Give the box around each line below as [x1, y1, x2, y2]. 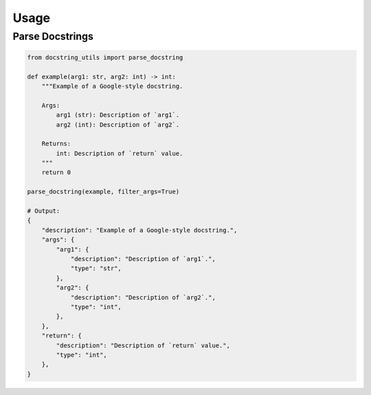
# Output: [27, 207, 60, 215]
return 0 [41, 169, 71, 176]
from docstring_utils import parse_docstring [27, 53, 183, 61]
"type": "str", [70, 265, 122, 272]
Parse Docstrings [12, 30, 94, 43]
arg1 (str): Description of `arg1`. [56, 111, 180, 119]
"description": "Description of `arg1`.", [70, 255, 216, 263]
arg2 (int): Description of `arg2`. [56, 121, 180, 128]
